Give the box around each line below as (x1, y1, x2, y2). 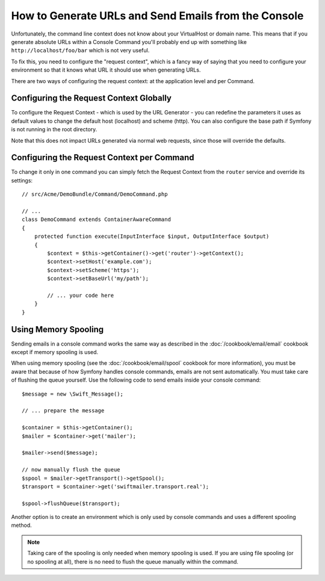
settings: (11, 176, 33, 184)
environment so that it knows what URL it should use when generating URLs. (11, 66, 201, 73)
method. (11, 521, 32, 529)
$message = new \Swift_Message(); (22, 390, 123, 397)
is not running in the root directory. (11, 126, 97, 133)
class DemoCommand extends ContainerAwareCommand (22, 216, 172, 223)
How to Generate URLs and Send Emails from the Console (11, 9, 304, 22)
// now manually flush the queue (22, 467, 120, 473)
